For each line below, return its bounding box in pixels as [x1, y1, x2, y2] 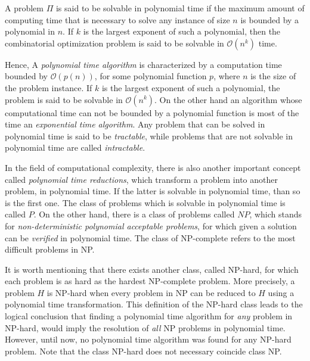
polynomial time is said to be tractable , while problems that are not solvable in [5, 129, 293, 142]
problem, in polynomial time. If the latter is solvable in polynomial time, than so [5, 185, 300, 197]
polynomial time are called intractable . [5, 141, 145, 154]
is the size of [250, 70, 296, 82]
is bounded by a [240, 13, 299, 26]
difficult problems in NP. [5, 243, 95, 256]
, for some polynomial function [94, 70, 207, 82]
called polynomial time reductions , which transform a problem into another [5, 173, 278, 185]
